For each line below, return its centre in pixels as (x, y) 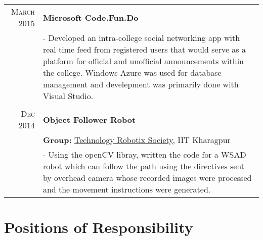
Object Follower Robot (89, 119)
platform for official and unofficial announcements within (143, 61)
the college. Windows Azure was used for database (132, 73)
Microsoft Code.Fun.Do (91, 17)
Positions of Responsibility (99, 227)
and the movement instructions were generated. (127, 189)
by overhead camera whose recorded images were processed (147, 178)
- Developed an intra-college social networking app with (141, 38)
